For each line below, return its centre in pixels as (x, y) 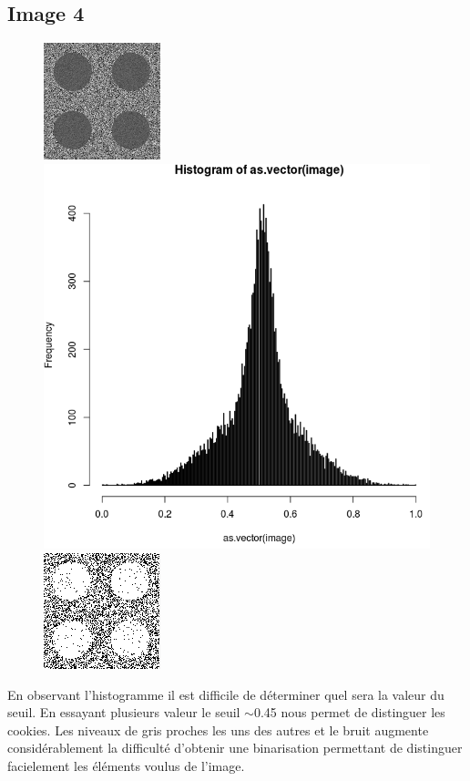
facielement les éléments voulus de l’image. (126, 766)
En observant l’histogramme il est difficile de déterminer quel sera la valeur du (226, 694)
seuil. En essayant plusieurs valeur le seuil (124, 712)
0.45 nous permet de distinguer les (349, 712)
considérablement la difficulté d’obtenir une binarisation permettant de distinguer (235, 748)
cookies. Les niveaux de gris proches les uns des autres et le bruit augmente (218, 730)
